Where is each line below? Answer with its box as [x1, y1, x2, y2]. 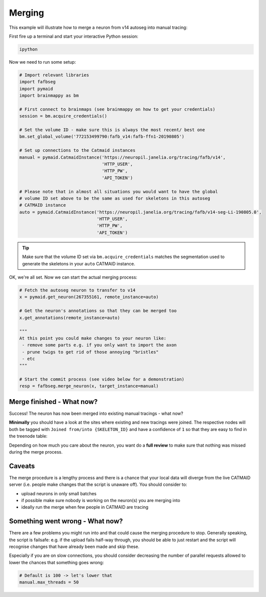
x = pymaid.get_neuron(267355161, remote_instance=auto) [19, 294, 159, 300]
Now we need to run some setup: [9, 59, 76, 65]
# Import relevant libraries [19, 72, 89, 78]
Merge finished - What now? [9, 397, 98, 406]
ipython [19, 47, 38, 52]
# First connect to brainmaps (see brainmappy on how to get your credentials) [19, 106, 216, 112]
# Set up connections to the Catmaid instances [19, 147, 135, 153]
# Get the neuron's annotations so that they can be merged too [19, 308, 177, 313]
